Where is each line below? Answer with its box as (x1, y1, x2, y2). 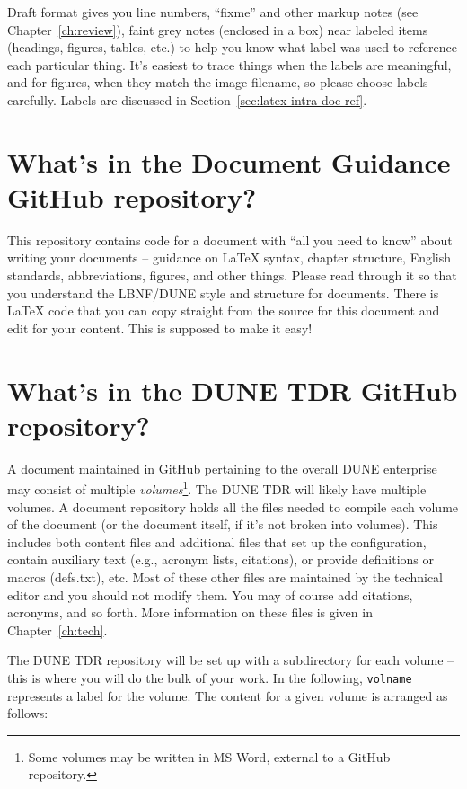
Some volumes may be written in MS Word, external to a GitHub (28, 747, 391, 766)
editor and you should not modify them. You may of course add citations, (7, 585, 413, 604)
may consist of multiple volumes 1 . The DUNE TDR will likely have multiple (7, 477, 427, 498)
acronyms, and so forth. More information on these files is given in (7, 603, 373, 622)
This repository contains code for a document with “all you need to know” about (7, 230, 453, 249)
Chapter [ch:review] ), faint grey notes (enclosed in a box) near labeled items (7, 20, 428, 39)
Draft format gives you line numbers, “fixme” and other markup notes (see (7, 3, 419, 21)
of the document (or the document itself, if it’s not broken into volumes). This (7, 515, 438, 534)
